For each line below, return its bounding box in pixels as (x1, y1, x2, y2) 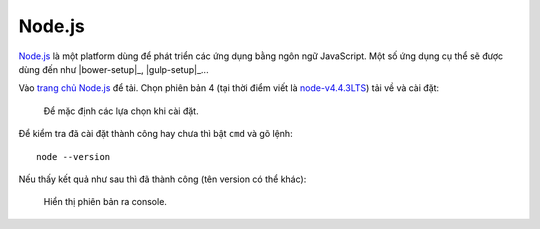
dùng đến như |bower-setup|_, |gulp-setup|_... (18, 63, 209, 75)
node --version (36, 151, 111, 162)
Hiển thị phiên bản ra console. (43, 196, 167, 208)
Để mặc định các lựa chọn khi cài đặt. (43, 105, 199, 117)
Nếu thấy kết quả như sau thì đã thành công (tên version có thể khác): (18, 173, 307, 185)
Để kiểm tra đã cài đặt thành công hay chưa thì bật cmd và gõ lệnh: (18, 128, 294, 140)
